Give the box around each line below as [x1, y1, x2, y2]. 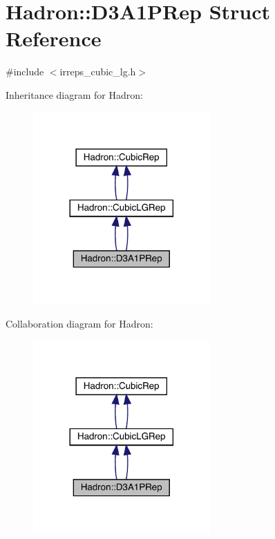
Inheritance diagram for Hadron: [6, 87, 143, 102]
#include [6, 64, 44, 79]
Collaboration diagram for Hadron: [6, 316, 153, 331]
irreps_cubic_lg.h [59, 64, 136, 79]
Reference [6, 24, 102, 53]
